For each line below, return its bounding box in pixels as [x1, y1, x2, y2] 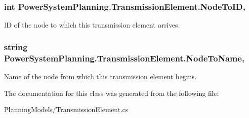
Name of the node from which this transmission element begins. [4, 71, 197, 81]
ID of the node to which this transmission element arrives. [4, 20, 180, 30]
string [4, 40, 28, 53]
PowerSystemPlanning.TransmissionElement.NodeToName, [4, 52, 245, 64]
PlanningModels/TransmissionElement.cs [4, 104, 128, 115]
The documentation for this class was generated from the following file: [4, 88, 219, 98]
